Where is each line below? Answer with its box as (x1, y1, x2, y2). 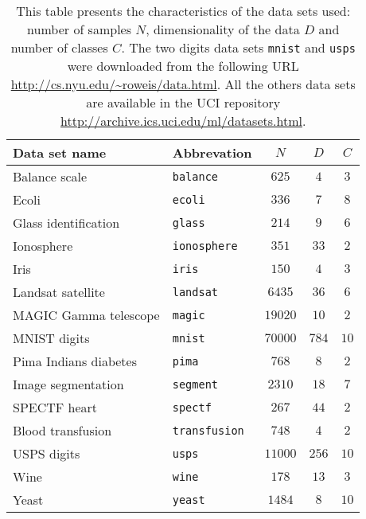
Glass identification (13, 213, 120, 232)
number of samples (27, 20, 131, 38)
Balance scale (13, 167, 88, 185)
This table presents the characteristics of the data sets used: (16, 2, 351, 20)
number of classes (10, 38, 108, 57)
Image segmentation (13, 375, 124, 393)
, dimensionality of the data (146, 20, 300, 38)
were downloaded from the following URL (67, 57, 299, 75)
